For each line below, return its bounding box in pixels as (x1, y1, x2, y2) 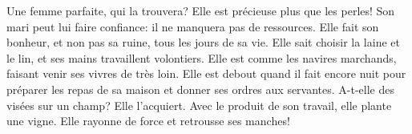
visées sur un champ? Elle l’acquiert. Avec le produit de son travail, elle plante (6, 96, 392, 113)
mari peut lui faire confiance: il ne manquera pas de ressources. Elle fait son (6, 18, 379, 35)
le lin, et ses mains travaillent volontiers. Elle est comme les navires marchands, (6, 49, 397, 66)
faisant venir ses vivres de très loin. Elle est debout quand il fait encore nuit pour (6, 65, 406, 82)
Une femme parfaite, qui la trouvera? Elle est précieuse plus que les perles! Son (6, 2, 395, 18)
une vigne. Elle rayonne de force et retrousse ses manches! (6, 112, 290, 129)
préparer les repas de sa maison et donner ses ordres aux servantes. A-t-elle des (6, 80, 394, 97)
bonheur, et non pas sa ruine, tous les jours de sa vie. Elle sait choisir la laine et (6, 34, 400, 51)
